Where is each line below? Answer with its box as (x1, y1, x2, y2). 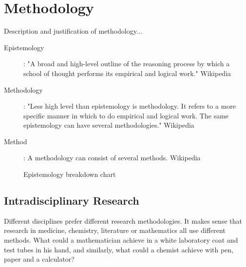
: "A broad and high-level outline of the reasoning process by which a (23, 58, 230, 69)
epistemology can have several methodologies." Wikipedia (23, 120, 194, 130)
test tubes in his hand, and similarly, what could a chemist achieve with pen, (4, 244, 233, 254)
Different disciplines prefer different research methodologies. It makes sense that (4, 215, 242, 226)
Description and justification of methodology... (4, 26, 142, 36)
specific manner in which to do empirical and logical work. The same (23, 110, 229, 120)
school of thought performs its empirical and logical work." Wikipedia (23, 68, 231, 78)
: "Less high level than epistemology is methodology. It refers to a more (23, 101, 236, 111)
